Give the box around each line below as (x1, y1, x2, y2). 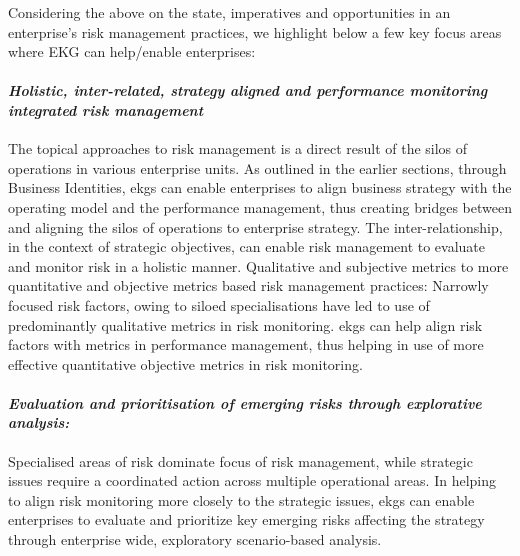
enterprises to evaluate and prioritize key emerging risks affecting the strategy (8, 509, 485, 530)
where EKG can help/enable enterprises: (8, 41, 256, 62)
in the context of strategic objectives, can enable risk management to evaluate (8, 236, 486, 257)
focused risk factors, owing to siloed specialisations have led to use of (8, 294, 430, 315)
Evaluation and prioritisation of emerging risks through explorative (8, 392, 482, 413)
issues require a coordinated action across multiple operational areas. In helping (8, 470, 496, 491)
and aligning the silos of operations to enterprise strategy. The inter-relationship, (8, 216, 503, 237)
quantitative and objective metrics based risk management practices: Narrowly (8, 275, 489, 296)
